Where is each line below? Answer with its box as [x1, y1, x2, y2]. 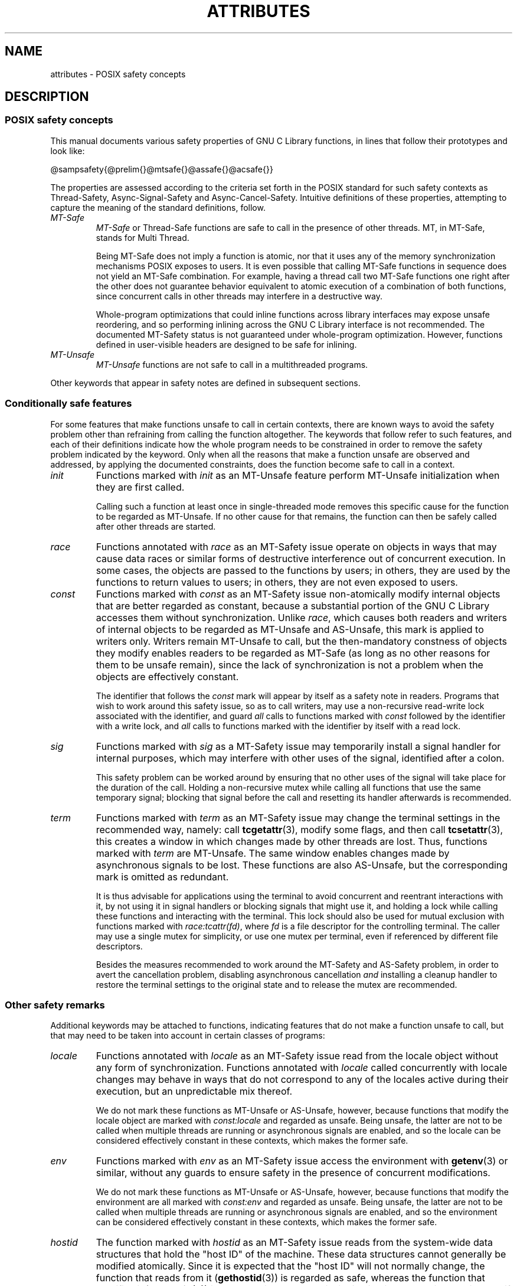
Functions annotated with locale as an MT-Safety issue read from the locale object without [96, 1050, 499, 1062]
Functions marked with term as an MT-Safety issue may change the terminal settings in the [96, 811, 500, 824]
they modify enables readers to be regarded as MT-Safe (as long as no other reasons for [96, 647, 490, 659]
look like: [50, 145, 85, 156]
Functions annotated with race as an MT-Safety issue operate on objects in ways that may [96, 540, 497, 553]
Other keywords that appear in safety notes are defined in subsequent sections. [50, 377, 361, 388]
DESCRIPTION [5, 89, 89, 105]
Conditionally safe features [5, 397, 132, 410]
